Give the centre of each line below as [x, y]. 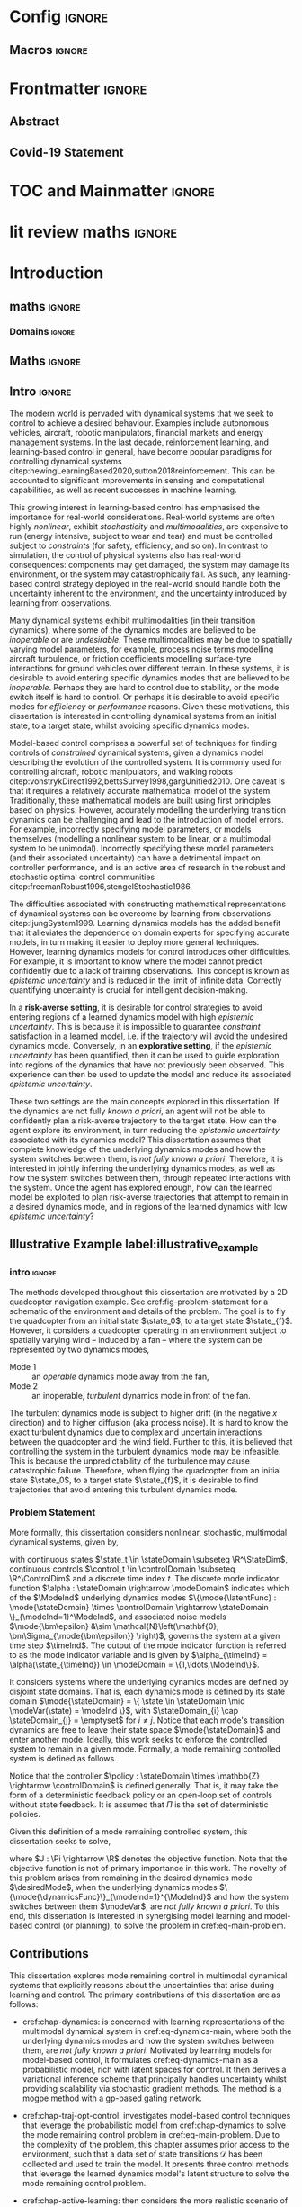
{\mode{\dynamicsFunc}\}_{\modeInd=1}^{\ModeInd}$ [111, 1896]
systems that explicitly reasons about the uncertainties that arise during [142, 1985]
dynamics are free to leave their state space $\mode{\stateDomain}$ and [145, 1729]
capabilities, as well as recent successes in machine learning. [123, 490]
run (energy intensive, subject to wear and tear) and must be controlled [141, 536]
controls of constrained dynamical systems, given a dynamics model [137, 752]
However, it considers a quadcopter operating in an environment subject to [148, 1330]
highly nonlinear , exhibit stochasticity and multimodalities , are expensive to [149, 526]
